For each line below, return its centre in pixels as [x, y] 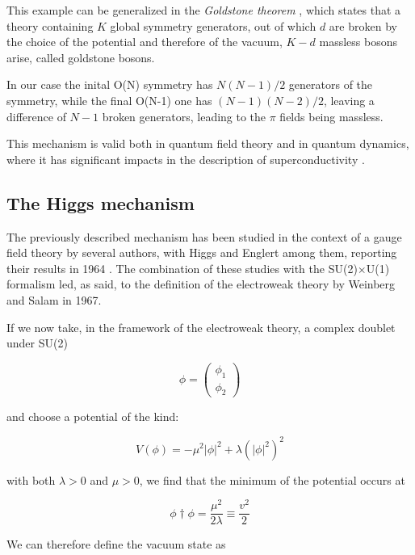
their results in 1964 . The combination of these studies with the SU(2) [182, 268]
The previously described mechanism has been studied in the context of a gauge [204, 236]
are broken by [363, 25]
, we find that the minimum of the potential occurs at [272, 479]
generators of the [331, 84]
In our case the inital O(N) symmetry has [110, 84]
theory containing [50, 25]
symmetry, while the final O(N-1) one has [109, 100]
